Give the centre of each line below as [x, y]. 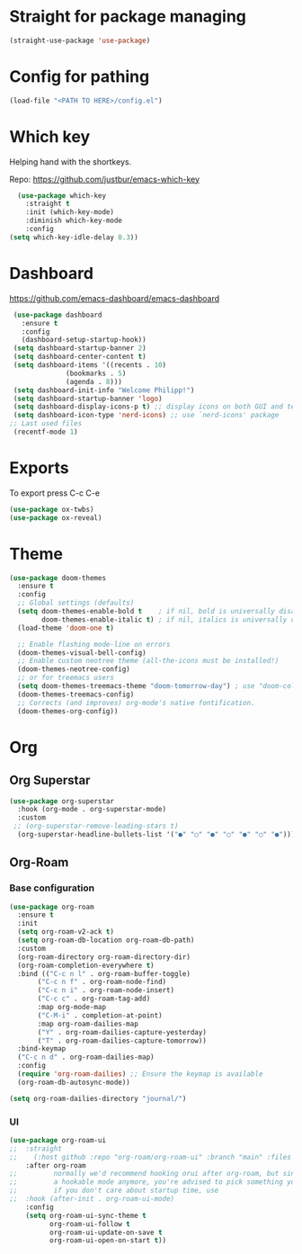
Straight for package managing [128, 17]
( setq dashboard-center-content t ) [80, 357]
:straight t [48, 204]
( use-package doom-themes [58, 578]
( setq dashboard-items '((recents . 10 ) [90, 365]
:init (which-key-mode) [70, 212]
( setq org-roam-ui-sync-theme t [86, 1215]
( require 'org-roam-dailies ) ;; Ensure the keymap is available [140, 1074]
